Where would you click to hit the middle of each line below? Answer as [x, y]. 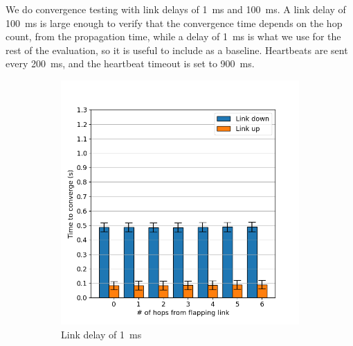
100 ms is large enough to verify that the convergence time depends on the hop [174, 23]
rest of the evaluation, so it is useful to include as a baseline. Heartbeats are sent [177, 50]
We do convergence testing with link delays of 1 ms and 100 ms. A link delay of [176, 9]
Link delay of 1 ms [101, 334]
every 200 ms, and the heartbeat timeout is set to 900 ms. [130, 63]
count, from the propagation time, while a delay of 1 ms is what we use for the [173, 36]
